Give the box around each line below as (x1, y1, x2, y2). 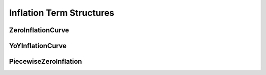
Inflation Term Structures (9, 7, 114, 18)
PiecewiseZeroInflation (9, 57, 82, 66)
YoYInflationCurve (9, 42, 66, 50)
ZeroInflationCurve (9, 26, 69, 34)
